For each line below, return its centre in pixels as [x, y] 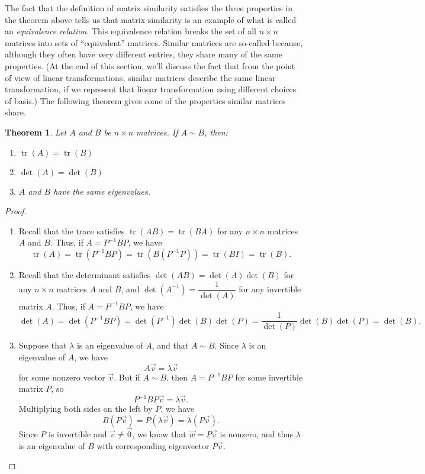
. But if [127, 377]
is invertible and [78, 434]
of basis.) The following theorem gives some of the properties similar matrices [145, 100]
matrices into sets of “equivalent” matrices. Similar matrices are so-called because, [154, 42]
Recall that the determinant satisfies [85, 274]
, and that [170, 345]
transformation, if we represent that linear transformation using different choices [151, 89]
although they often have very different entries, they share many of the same [144, 54]
